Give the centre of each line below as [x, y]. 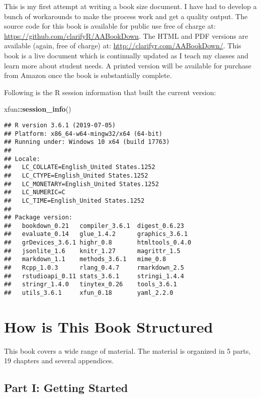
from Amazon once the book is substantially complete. [88, 75]
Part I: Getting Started [66, 388]
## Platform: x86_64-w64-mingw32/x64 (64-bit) [83, 134]
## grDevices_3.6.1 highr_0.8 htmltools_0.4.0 [98, 243]
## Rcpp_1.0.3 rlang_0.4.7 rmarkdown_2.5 [94, 268]
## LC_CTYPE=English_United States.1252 [76, 175]
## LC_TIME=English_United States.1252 [74, 201]
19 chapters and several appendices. [59, 361]
